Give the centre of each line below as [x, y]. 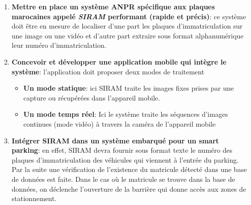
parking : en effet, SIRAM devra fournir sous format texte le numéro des [122, 150]
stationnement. [34, 198]
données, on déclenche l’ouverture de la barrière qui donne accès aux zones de [129, 188]
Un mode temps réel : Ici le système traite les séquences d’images [126, 114]
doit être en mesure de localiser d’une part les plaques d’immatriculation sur [127, 26]
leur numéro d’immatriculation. [59, 45]
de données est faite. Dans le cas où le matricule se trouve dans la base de [123, 179]
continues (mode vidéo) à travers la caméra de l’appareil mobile [120, 123]
